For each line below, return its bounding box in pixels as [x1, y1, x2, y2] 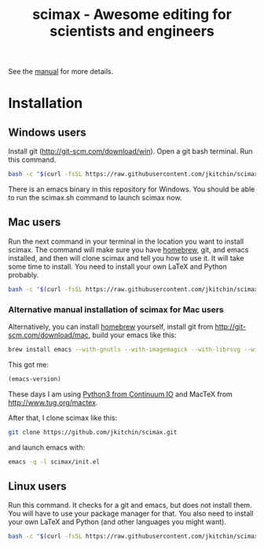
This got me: [8, 360, 49, 369]
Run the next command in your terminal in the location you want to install [8, 237, 244, 246]
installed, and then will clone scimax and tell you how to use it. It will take [8, 253, 244, 263]
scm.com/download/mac [8, 330, 89, 340]
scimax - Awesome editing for [32, 6, 232, 24]
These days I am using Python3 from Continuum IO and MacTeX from [8, 389, 233, 399]
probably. [8, 270, 39, 279]
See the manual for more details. [8, 67, 114, 76]
